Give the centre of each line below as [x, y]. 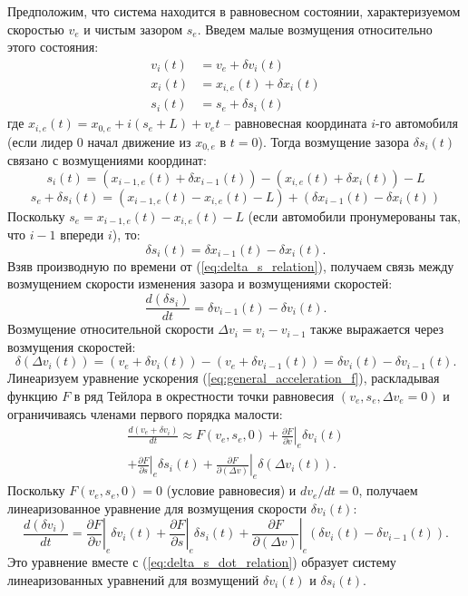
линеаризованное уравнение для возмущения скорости [157, 508]
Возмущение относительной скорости [111, 329]
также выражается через [377, 329]
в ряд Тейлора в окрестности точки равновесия [204, 395]
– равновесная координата [296, 123]
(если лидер [40, 141]
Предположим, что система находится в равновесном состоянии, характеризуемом [234, 11]
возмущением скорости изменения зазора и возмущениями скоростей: [200, 283]
